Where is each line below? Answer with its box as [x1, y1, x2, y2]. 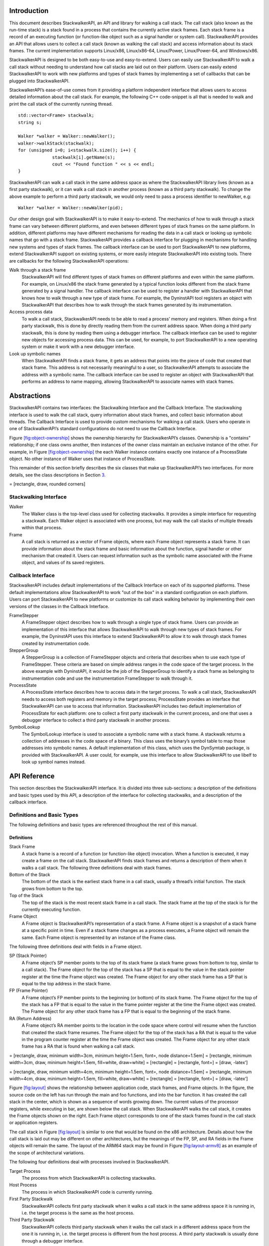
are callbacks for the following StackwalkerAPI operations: [9, 258, 129, 264]
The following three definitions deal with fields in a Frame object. [9, 943, 142, 949]
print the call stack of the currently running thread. [9, 101, 113, 107]
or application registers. [9, 1119, 58, 1126]
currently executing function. [21, 906, 81, 912]
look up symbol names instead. [21, 759, 86, 765]
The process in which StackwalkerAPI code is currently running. [21, 1189, 153, 1195]
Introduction [9, 6, 49, 15]
